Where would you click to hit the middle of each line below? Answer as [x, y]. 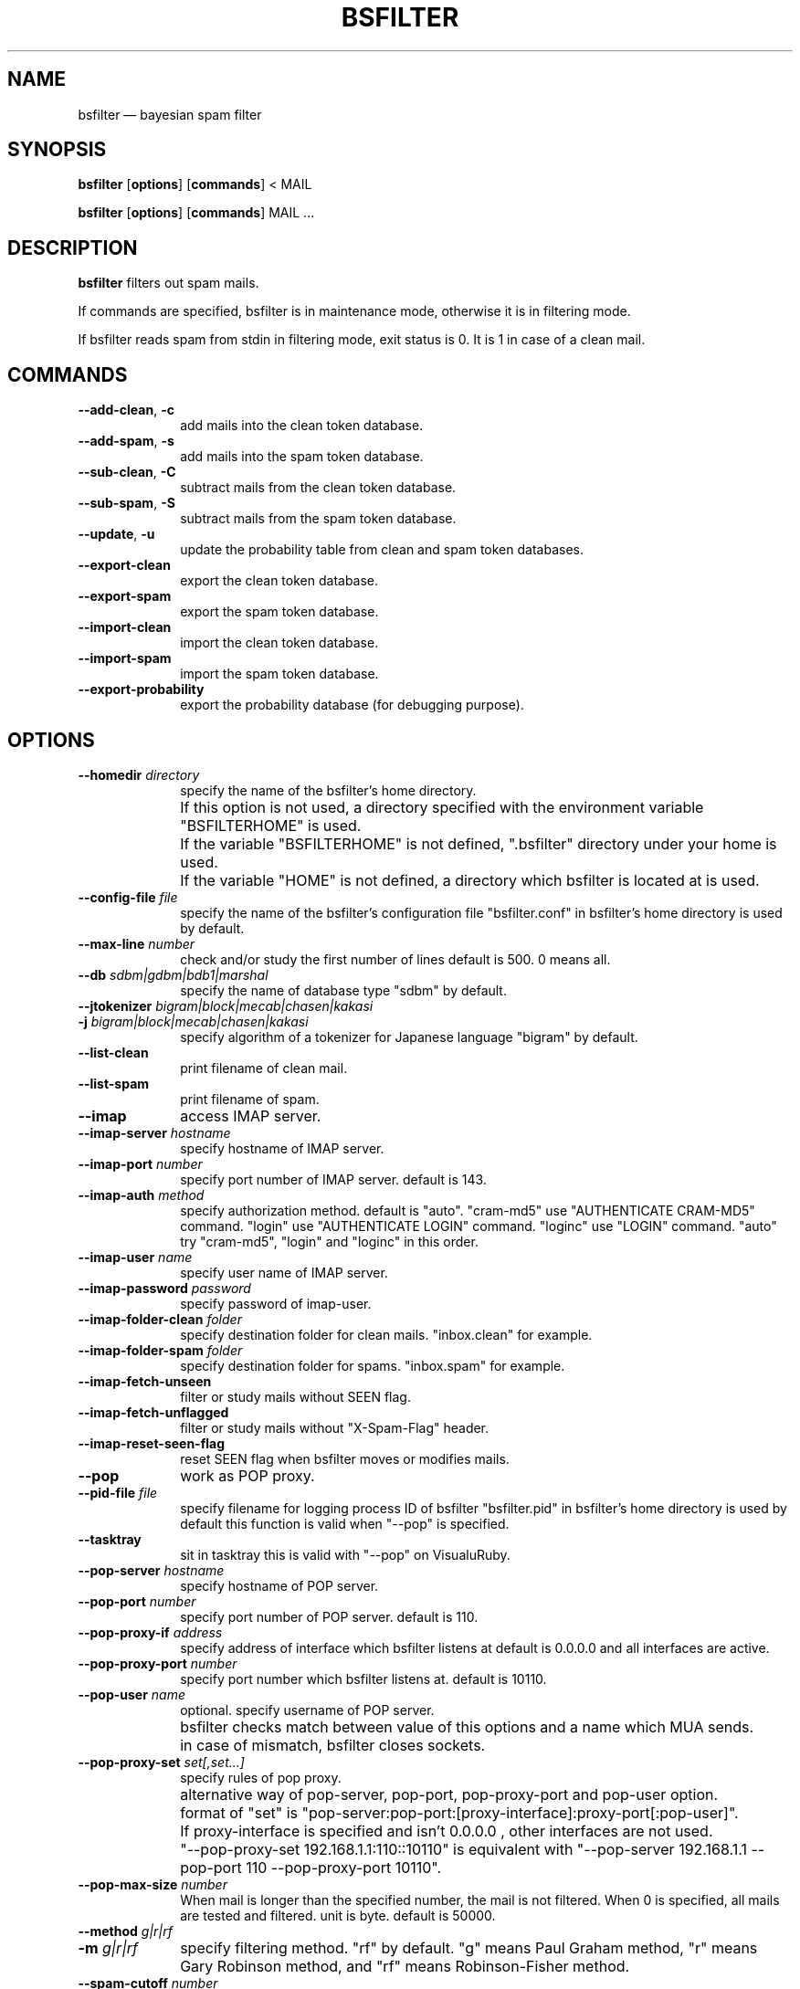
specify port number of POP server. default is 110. [329, 1616]
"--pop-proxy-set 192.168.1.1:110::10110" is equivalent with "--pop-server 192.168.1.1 [463, 1849]
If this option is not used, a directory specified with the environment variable [442, 807]
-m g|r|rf [108, 1947]
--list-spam [114, 1083]
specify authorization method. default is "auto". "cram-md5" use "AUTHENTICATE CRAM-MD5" [468, 1210]
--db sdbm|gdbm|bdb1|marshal [173, 974]
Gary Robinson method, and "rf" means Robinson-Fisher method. [405, 1966]
